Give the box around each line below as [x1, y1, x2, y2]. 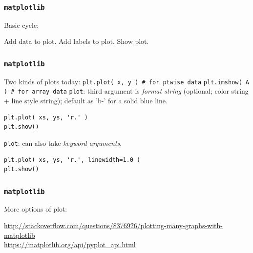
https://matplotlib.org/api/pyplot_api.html [4, 239, 136, 250]
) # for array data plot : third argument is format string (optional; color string [4, 86, 249, 96]
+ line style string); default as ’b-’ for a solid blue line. [4, 96, 168, 106]
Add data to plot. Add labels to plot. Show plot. [4, 36, 149, 46]
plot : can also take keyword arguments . [4, 137, 122, 148]
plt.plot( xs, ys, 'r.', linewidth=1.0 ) [4, 156, 141, 163]
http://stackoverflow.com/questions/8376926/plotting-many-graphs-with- [4, 220, 223, 231]
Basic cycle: [4, 19, 39, 30]
